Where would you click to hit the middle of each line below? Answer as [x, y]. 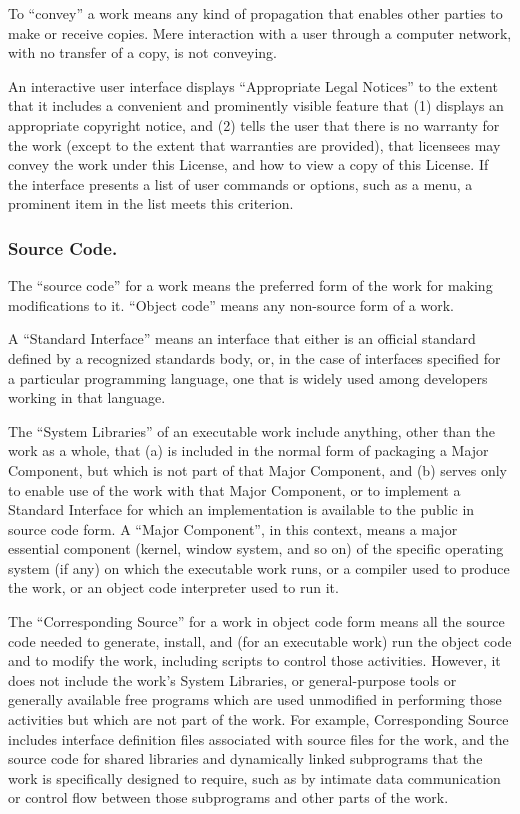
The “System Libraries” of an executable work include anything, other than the [252, 430]
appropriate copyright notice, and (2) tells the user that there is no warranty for [254, 124]
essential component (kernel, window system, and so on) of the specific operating [256, 548]
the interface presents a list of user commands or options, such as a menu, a [240, 183]
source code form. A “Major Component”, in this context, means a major [233, 528]
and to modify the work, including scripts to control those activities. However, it [254, 660]
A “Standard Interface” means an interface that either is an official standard [242, 338]
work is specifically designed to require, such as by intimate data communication [254, 777]
